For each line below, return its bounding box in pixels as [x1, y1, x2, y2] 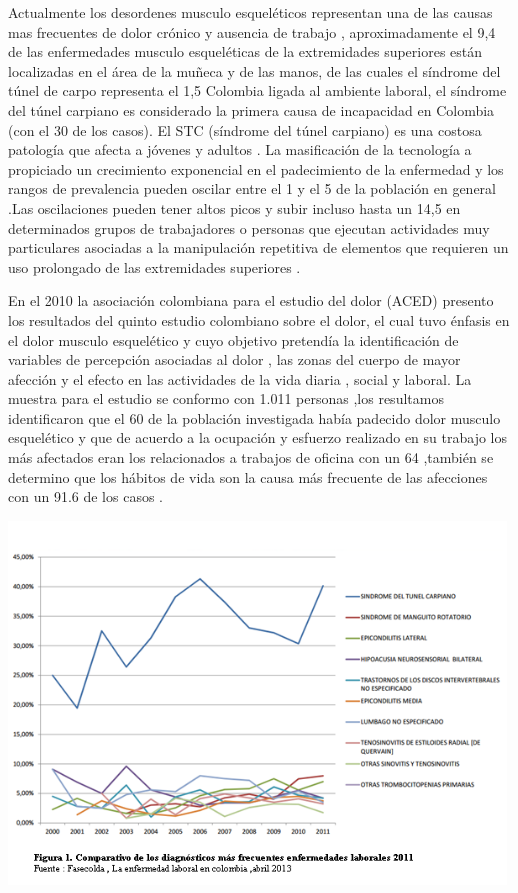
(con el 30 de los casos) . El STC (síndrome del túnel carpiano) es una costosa [8, 119, 482, 140]
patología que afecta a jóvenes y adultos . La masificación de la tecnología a [8, 139, 472, 160]
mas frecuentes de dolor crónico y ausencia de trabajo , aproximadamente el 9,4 [8, 21, 496, 42]
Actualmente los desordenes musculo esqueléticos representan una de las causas [8, 2, 493, 22]
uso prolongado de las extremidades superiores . [8, 256, 301, 277]
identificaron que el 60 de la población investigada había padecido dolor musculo [8, 407, 501, 428]
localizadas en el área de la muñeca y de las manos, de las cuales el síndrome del [8, 60, 501, 81]
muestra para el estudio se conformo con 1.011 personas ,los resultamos [8, 388, 444, 409]
